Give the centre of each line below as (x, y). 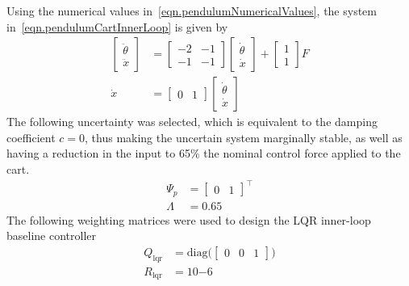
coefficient (31, 137)
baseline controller (51, 236)
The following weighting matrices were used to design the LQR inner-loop (189, 219)
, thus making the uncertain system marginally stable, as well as (244, 137)
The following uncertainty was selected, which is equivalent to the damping (192, 122)
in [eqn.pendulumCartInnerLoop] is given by (117, 26)
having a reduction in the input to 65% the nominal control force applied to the (204, 153)
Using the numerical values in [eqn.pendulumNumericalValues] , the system (192, 11)
